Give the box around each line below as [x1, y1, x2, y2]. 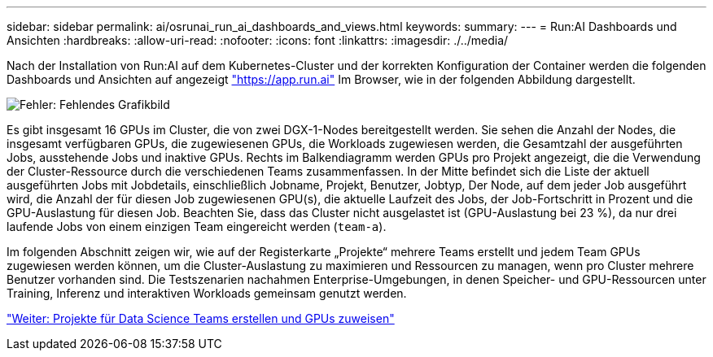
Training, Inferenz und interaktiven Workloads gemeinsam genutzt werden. [7, 286, 407, 300]
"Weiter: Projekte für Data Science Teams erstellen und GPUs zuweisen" [7, 311, 395, 325]
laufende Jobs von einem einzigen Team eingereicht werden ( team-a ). [7, 220, 387, 233]
